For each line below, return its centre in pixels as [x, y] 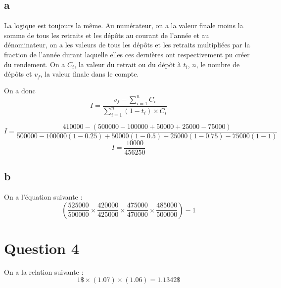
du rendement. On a [35, 64]
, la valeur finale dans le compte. [90, 74]
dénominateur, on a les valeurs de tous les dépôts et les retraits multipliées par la [127, 45]
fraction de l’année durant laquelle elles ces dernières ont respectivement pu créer [127, 54]
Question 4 [42, 248]
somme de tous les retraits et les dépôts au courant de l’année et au [107, 35]
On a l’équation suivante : [43, 197]
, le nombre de [218, 64]
